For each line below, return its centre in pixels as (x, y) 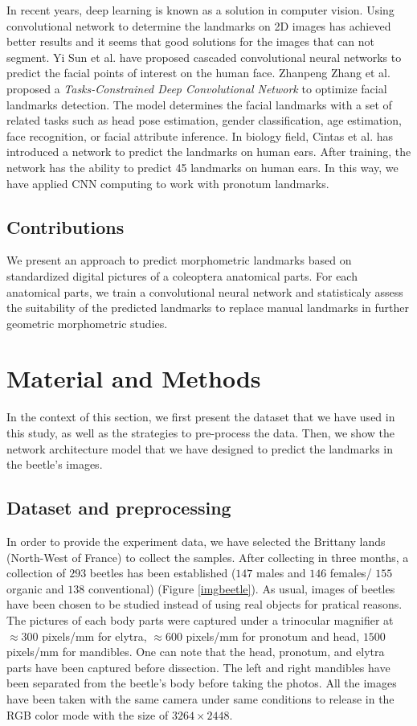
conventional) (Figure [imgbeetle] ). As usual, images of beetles (241, 588)
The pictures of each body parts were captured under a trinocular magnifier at (200, 619)
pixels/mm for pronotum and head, (273, 636)
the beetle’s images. (55, 464)
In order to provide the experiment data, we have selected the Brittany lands (196, 541)
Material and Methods (134, 378)
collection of (36, 573)
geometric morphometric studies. (87, 323)
